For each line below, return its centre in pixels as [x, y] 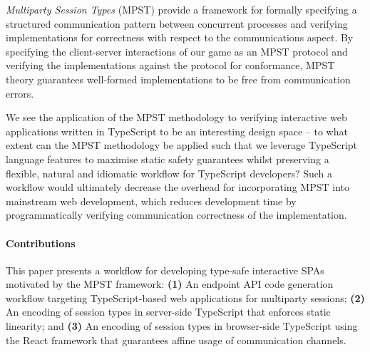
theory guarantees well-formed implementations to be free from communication [178, 79]
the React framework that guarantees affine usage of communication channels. [176, 340]
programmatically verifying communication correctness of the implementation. [176, 215]
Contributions [41, 243]
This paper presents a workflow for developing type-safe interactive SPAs [165, 270]
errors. [20, 93]
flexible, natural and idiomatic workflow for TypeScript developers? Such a [169, 173]
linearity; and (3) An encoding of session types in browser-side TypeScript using [182, 326]
